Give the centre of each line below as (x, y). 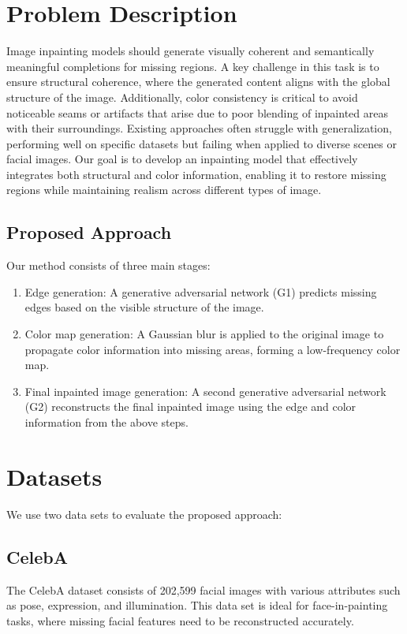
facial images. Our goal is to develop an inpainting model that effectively (182, 159)
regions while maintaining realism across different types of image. (164, 190)
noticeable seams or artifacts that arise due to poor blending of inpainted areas (197, 112)
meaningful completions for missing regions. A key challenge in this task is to (193, 66)
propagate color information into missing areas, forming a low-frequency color (213, 349)
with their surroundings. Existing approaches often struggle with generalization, (199, 128)
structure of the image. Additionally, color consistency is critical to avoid (182, 97)
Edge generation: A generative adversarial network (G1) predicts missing (201, 291)
